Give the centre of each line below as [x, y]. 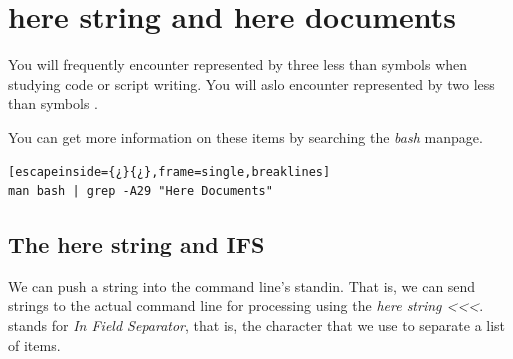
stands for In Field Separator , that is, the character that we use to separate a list [257, 325]
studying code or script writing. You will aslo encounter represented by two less [251, 83]
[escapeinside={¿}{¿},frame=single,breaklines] [169, 171]
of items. [34, 344]
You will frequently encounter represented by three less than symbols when [238, 64]
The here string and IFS [136, 244]
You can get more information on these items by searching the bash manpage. [245, 136]
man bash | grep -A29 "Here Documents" [140, 191]
